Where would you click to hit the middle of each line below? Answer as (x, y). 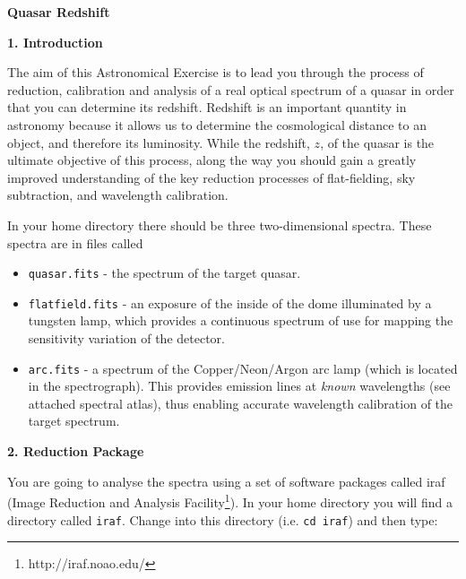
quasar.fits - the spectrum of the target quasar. (164, 273)
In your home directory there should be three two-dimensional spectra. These (220, 225)
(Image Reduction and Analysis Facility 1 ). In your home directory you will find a (230, 501)
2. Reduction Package (76, 451)
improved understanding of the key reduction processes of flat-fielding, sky (211, 177)
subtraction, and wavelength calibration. (118, 195)
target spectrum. (74, 421)
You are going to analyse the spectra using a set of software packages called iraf (226, 481)
